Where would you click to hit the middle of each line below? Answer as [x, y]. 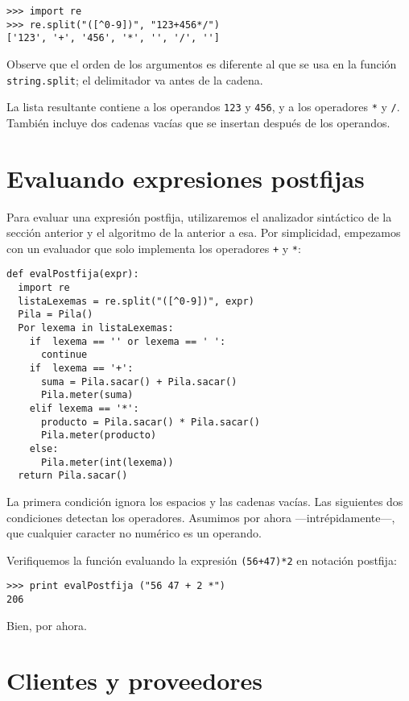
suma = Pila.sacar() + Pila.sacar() [139, 382]
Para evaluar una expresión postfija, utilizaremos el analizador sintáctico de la [199, 216]
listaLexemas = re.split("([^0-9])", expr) [136, 301]
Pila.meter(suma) [87, 395]
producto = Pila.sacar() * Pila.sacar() [150, 422]
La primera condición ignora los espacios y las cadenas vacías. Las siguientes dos [205, 501]
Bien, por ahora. [47, 625]
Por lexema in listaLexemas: [96, 328]
